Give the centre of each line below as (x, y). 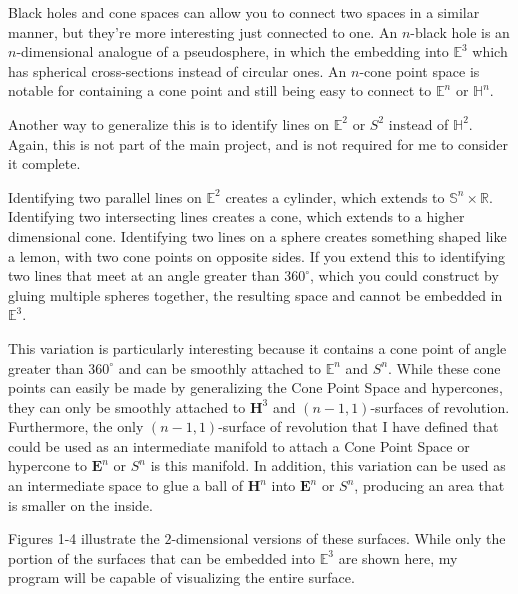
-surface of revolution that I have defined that (358, 426)
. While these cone (444, 367)
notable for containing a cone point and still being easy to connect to (220, 90)
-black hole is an (460, 31)
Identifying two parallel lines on (105, 196)
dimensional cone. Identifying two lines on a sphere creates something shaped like (257, 235)
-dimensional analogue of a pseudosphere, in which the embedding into (232, 51)
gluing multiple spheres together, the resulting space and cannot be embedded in (255, 294)
